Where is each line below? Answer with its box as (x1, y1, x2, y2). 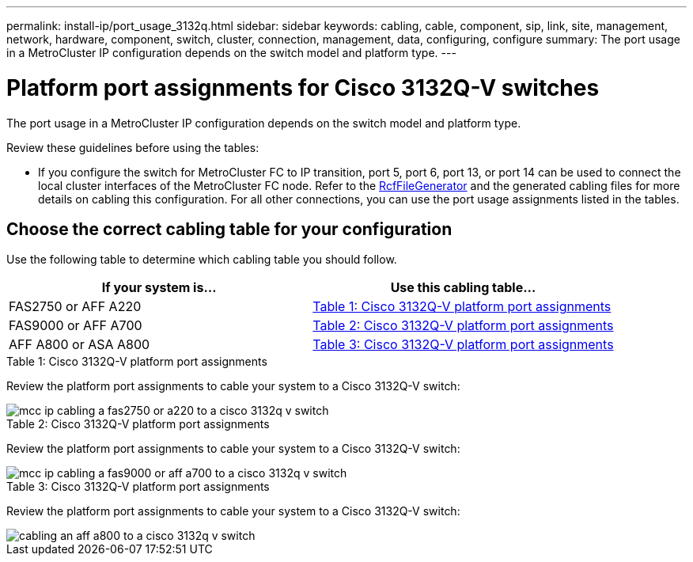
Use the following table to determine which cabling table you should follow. (6, 253, 397, 267)
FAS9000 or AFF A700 (9, 317, 142, 334)
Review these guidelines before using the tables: (6, 140, 259, 154)
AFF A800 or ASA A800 (9, 336, 150, 353)
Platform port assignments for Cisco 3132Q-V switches (6, 74, 600, 101)
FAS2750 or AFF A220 (9, 298, 142, 315)
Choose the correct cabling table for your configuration (6, 218, 453, 239)
